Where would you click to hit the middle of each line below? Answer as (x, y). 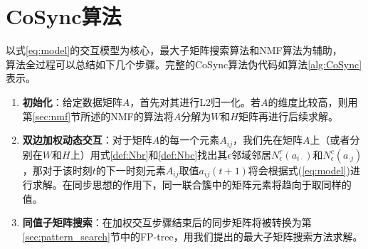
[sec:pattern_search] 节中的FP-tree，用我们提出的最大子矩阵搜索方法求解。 (193, 236)
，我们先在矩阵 (268, 140)
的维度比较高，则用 (313, 101)
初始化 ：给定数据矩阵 (72, 101)
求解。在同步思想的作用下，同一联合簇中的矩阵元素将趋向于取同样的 (192, 184)
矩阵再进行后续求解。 (288, 116)
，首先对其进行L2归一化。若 (195, 101)
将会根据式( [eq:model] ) (299, 170)
